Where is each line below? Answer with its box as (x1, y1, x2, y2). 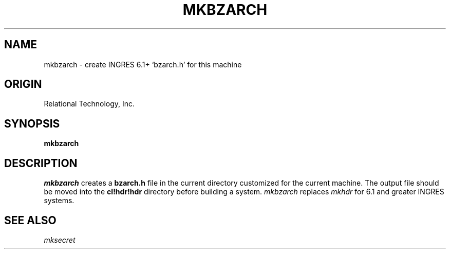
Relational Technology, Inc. (44, 99, 135, 109)
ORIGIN (4, 78, 42, 91)
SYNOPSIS (4, 117, 60, 130)
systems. (44, 196, 74, 205)
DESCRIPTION (4, 156, 78, 170)
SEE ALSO (4, 213, 57, 227)
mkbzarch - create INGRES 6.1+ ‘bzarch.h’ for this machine (44, 60, 242, 69)
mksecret (44, 235, 76, 244)
